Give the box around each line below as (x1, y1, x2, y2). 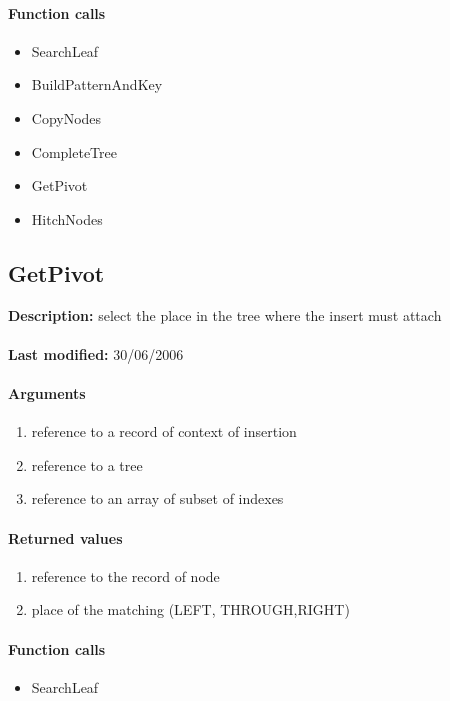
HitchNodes (31, 208, 103, 229)
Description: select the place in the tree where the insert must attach (8, 304, 442, 325)
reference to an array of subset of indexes (31, 488, 284, 509)
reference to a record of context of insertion (31, 421, 297, 442)
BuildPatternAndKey (31, 74, 163, 95)
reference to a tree (31, 454, 143, 475)
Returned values (8, 527, 123, 548)
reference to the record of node (31, 565, 220, 586)
